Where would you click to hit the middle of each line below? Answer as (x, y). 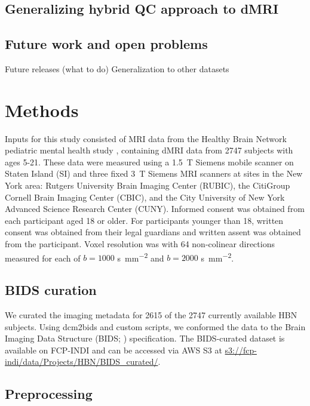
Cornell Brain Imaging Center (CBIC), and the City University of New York (145, 197)
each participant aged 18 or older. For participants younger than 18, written (144, 220)
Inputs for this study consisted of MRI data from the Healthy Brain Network (146, 138)
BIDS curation (51, 290)
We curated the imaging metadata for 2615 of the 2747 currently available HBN (151, 315)
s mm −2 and (141, 257)
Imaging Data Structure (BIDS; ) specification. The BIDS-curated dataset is (145, 338)
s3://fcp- (241, 350)
